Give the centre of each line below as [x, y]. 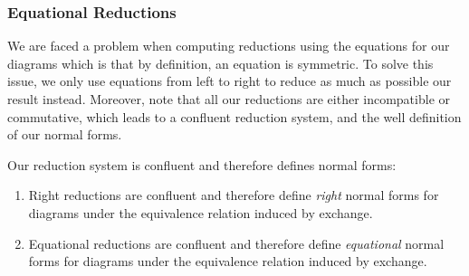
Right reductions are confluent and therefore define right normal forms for [234, 195]
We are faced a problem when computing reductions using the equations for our [229, 46]
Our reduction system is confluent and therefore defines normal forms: [202, 164]
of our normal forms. [65, 134]
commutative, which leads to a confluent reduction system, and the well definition [234, 116]
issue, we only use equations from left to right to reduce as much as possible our [230, 81]
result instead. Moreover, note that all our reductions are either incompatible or [229, 99]
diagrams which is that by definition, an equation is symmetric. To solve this [220, 63]
